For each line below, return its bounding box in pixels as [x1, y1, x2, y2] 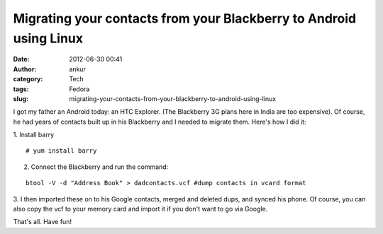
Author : [13, 64, 37, 74]
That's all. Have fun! [13, 218, 72, 226]
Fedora [69, 85, 90, 93]
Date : [13, 55, 30, 64]
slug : [13, 94, 28, 103]
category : [13, 75, 43, 83]
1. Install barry [13, 131, 55, 139]
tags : [13, 85, 29, 93]
